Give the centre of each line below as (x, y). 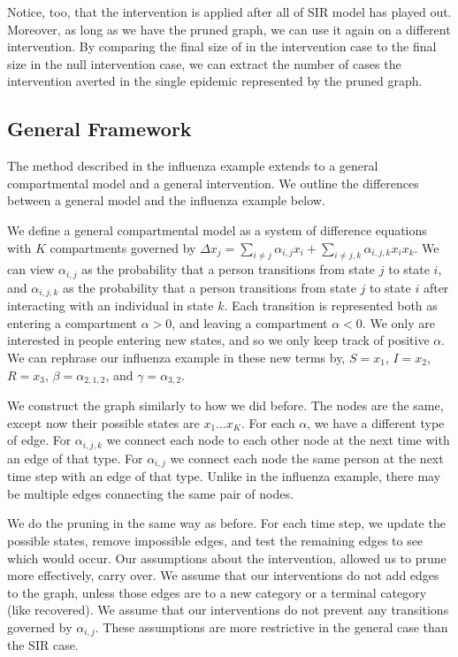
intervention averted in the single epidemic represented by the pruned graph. (215, 81)
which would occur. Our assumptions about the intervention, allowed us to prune (227, 558)
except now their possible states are (103, 422)
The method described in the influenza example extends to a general (193, 166)
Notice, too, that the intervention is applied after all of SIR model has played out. (229, 11)
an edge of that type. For (75, 458)
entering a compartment (73, 322)
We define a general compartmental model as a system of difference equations (217, 229)
